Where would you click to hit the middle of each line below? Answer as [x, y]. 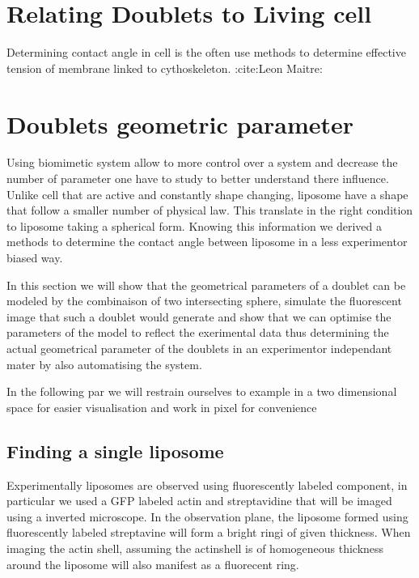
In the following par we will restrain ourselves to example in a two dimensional [202, 391]
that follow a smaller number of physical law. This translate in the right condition [210, 210]
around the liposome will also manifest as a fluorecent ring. [153, 564]
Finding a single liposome [115, 450]
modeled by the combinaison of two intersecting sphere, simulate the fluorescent [204, 301]
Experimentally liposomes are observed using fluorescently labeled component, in [207, 484]
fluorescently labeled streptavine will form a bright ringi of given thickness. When [209, 532]
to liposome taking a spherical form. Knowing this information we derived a [194, 225]
